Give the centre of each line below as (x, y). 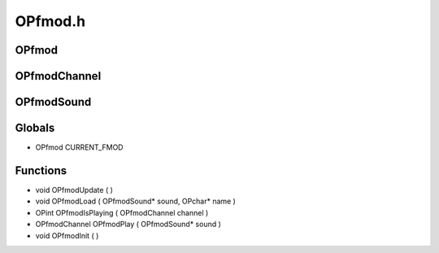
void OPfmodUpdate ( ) (74, 190)
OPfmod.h (50, 21)
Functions (41, 170)
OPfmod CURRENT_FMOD (79, 147)
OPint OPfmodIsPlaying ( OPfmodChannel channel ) (122, 212)
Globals (35, 128)
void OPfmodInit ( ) (67, 235)
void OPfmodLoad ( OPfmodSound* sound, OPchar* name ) (135, 201)
